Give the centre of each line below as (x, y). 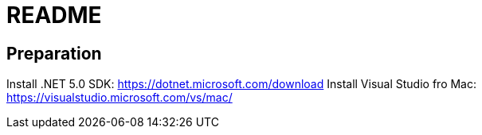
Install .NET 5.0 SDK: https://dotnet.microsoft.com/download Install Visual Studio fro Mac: (242, 84)
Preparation (54, 53)
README (54, 15)
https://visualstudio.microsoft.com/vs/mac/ (120, 98)
